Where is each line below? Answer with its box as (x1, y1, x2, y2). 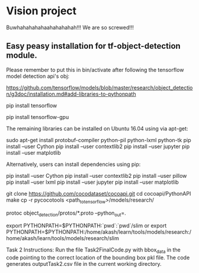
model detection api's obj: (6, 73, 70, 80)
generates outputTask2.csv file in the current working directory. (6, 261, 162, 268)
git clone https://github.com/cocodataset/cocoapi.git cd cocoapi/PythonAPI (6, 190, 191, 197)
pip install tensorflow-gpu (6, 113, 69, 120)
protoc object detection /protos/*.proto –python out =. (6, 209, 126, 218)
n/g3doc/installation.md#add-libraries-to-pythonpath (6, 90, 136, 98)
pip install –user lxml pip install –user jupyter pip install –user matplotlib (6, 178, 179, 186)
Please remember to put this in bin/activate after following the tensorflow (6, 66, 184, 73)
